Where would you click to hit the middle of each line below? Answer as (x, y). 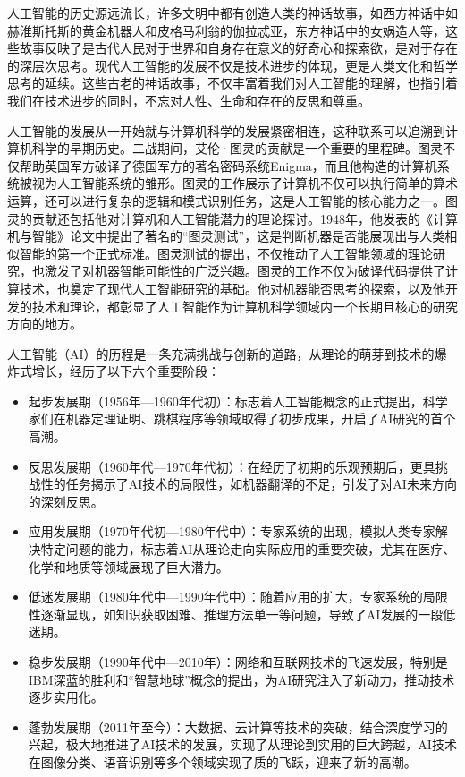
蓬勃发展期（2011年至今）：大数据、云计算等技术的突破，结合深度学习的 (238, 726)
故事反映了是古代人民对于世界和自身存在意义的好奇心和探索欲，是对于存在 (238, 48)
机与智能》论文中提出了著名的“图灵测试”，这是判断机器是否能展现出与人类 (226, 236)
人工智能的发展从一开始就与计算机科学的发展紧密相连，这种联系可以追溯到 (226, 130)
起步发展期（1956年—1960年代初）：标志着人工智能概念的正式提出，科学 (238, 401)
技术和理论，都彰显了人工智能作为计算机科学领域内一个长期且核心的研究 (245, 306)
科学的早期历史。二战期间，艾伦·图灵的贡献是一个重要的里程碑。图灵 (237, 148)
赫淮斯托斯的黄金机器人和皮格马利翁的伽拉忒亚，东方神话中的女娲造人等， (226, 30)
